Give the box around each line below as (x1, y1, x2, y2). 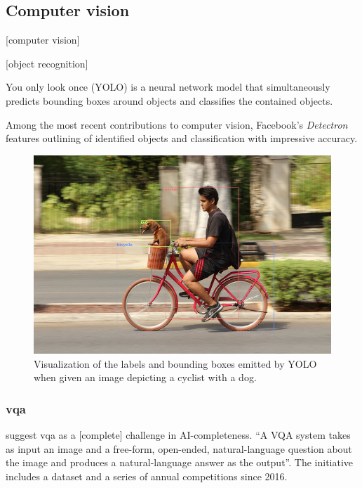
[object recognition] (6, 56, 88, 70)
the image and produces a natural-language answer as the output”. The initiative (6, 455, 354, 470)
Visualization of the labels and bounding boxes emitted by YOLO (34, 356, 317, 371)
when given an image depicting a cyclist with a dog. (34, 370, 257, 385)
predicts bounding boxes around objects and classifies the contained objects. (6, 93, 333, 108)
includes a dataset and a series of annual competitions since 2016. (6, 469, 288, 484)
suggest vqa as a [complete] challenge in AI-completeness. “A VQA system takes (6, 428, 351, 442)
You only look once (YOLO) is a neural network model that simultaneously (6, 79, 330, 94)
